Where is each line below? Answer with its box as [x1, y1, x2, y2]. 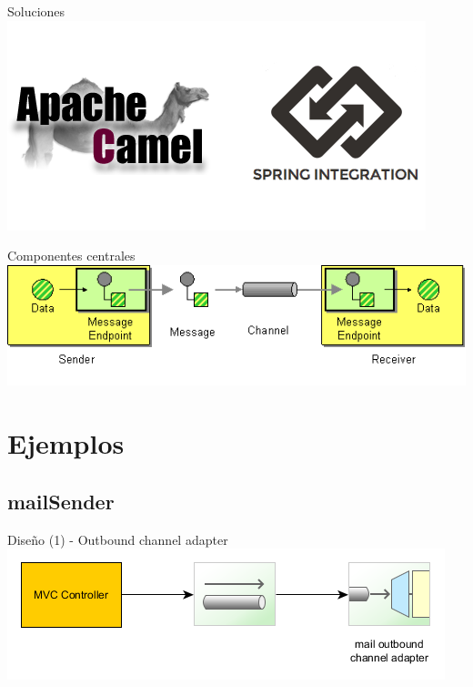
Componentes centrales [7, 246, 136, 265]
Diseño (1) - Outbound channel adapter [7, 529, 228, 549]
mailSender [7, 487, 115, 515]
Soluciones [7, 2, 65, 20]
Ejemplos [7, 425, 125, 462]
